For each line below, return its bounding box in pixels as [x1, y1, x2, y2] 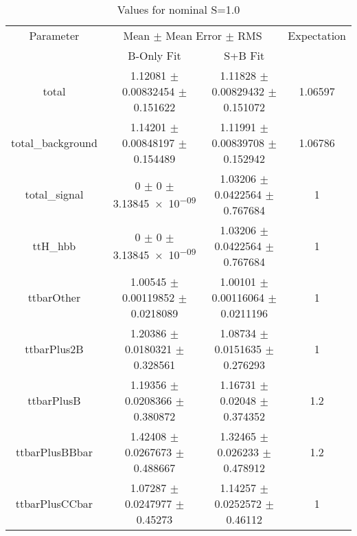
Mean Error [165, 27, 222, 43]
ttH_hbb [32, 238, 76, 254]
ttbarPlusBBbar [15, 444, 93, 460]
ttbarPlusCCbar [15, 495, 93, 511]
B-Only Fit [128, 47, 181, 63]
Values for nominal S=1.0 [117, 1, 240, 17]
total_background [11, 135, 97, 150]
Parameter [29, 27, 80, 43]
